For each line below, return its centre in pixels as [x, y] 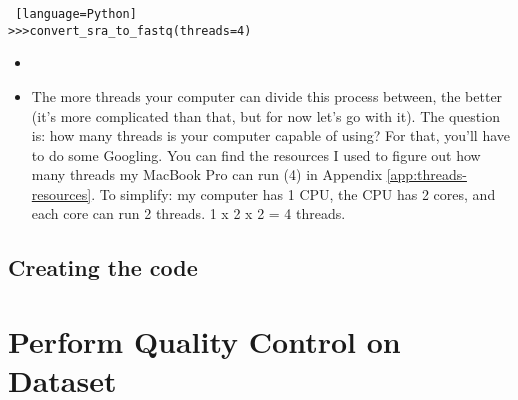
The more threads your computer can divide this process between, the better [267, 95]
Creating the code [103, 267]
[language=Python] [76, 14]
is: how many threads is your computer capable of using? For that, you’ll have [271, 135]
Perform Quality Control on [204, 341]
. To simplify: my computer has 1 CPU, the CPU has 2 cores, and [293, 193]
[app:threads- [426, 174]
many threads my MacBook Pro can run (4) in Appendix [207, 174]
